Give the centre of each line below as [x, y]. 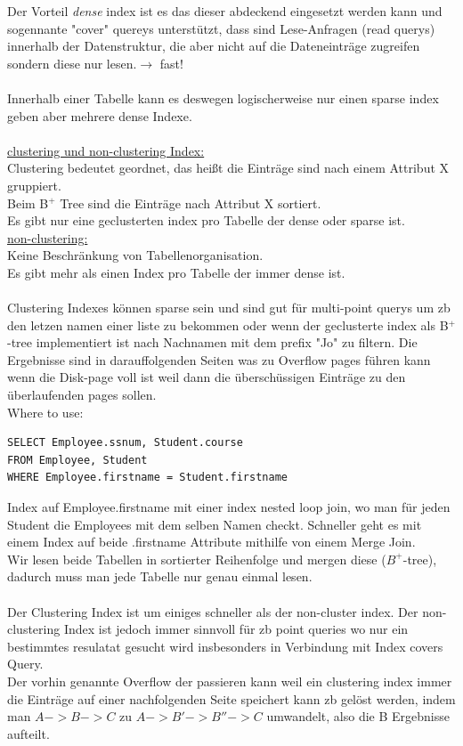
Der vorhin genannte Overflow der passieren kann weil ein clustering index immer [230, 681]
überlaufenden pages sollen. [82, 395]
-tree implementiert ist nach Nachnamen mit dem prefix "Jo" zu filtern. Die [212, 342]
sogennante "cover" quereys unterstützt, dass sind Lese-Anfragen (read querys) [221, 28]
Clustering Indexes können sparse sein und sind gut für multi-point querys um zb [229, 308]
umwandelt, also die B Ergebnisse [358, 716]
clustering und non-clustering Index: [106, 150]
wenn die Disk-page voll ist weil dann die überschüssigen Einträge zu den [207, 377]
